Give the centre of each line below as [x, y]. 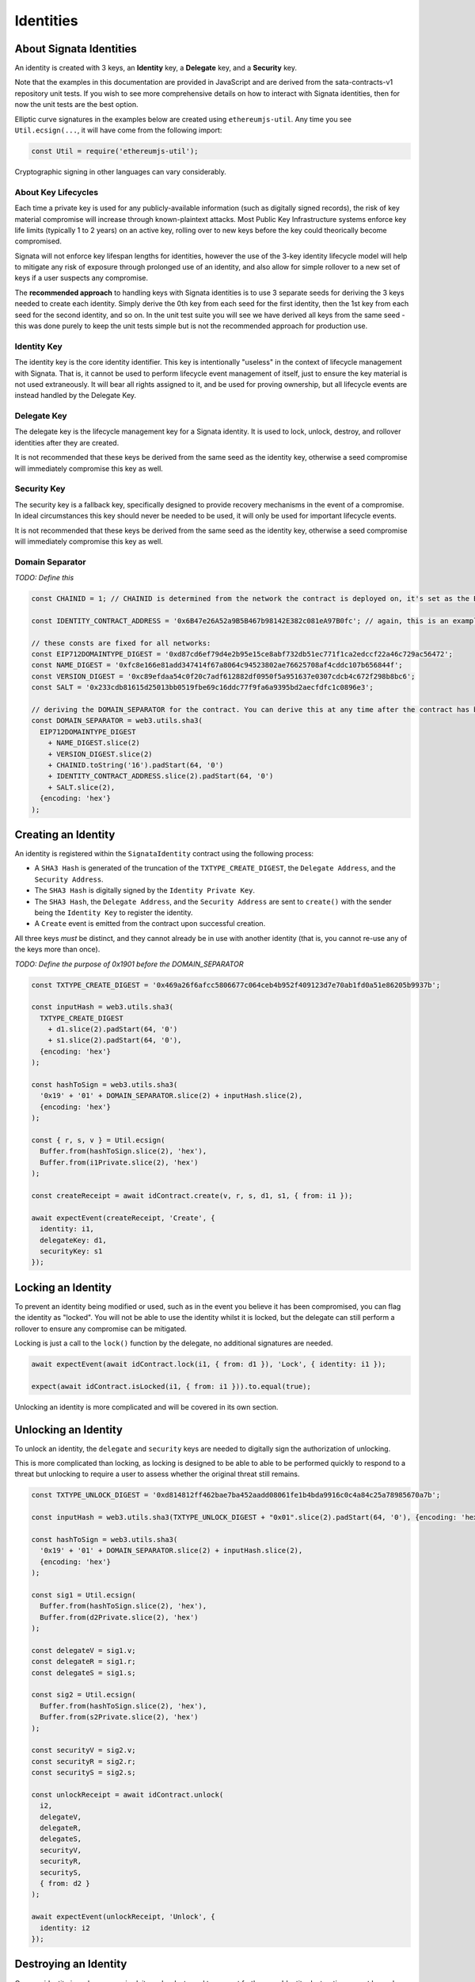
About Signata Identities [76, 49]
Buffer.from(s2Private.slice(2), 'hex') [119, 1717]
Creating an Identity [65, 834]
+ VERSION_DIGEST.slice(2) [101, 754]
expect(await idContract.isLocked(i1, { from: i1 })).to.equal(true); [171, 1386]
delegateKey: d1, [73, 1240]
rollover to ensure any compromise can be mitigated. [101, 1329]
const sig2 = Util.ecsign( [84, 1695]
